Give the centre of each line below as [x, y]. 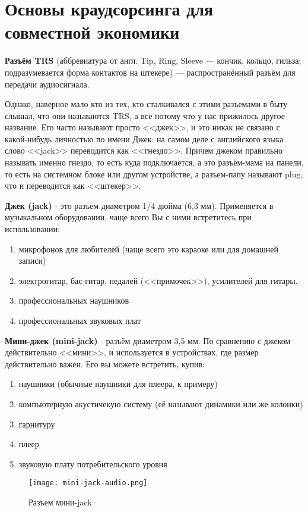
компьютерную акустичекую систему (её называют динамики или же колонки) [161, 403]
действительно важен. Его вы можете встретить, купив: [105, 363]
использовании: [32, 229]
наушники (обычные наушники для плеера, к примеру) [118, 384]
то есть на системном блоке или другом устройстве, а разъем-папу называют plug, [154, 174]
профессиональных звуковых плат [80, 320]
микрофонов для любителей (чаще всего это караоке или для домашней [148, 249]
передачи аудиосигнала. [47, 84]
